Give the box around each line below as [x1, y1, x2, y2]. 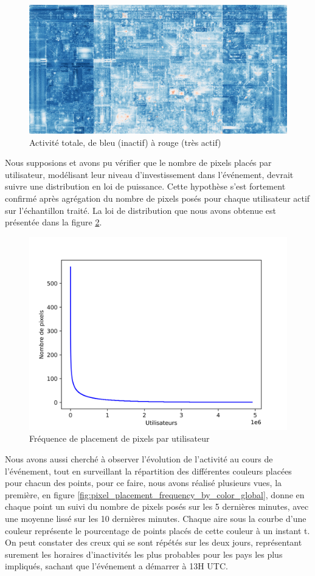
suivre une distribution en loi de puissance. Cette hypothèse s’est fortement [5, 180, 286, 193]
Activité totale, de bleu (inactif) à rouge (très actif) [29, 135, 221, 148]
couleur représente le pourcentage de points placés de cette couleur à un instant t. [5, 524, 310, 537]
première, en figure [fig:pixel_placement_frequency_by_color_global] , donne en [5, 488, 305, 501]
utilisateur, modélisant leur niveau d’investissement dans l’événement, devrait [5, 168, 294, 180]
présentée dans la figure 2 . [5, 216, 102, 228]
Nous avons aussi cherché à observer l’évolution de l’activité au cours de [5, 452, 273, 465]
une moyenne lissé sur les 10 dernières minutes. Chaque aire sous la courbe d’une [5, 512, 306, 524]
